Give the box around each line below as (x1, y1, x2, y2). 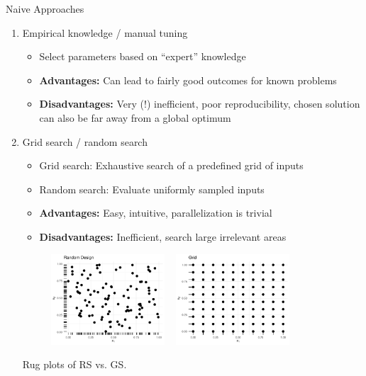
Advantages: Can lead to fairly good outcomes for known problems (39, 72, 337, 87)
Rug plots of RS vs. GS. (22, 357, 127, 372)
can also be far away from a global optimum (39, 110, 231, 125)
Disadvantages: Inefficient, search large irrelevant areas (39, 229, 287, 244)
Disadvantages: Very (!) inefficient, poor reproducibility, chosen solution (39, 96, 360, 111)
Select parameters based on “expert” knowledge (39, 49, 246, 64)
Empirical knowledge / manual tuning (22, 25, 188, 40)
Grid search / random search (22, 134, 148, 149)
